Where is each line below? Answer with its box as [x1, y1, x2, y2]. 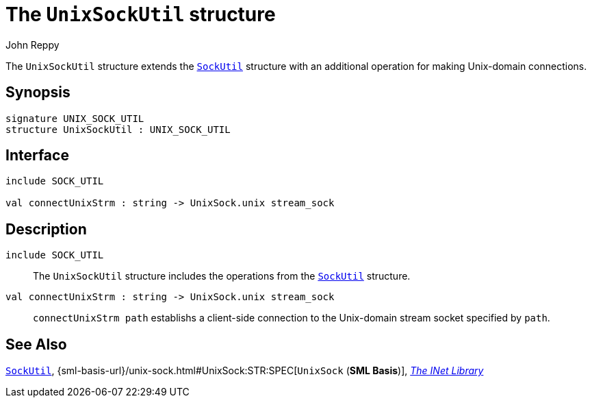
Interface [5, 147, 69, 164]
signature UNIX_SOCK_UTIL [5, 112, 144, 124]
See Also [5, 335, 67, 353]
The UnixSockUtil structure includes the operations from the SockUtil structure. [33, 270, 411, 282]
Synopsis [5, 84, 70, 101]
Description [5, 220, 87, 238]
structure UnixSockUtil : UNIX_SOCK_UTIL [5, 123, 231, 135]
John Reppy [5, 38, 60, 51]
